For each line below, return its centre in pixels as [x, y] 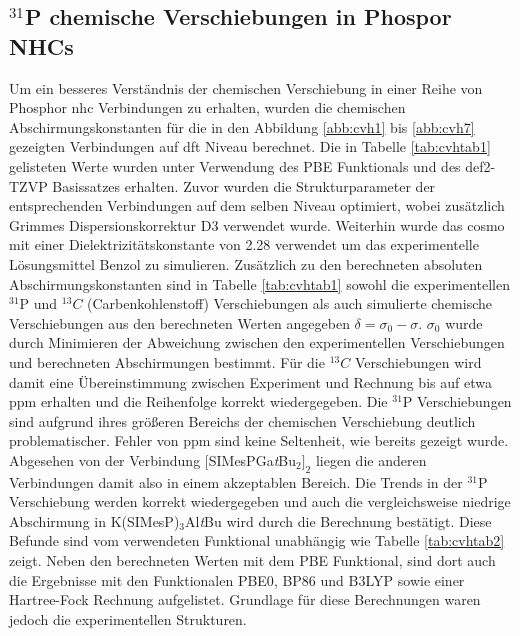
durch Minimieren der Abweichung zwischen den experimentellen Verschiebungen [257, 342]
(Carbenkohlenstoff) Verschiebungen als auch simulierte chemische [289, 303]
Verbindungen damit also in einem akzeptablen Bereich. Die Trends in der [236, 481]
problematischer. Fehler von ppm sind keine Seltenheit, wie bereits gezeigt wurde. [259, 440]
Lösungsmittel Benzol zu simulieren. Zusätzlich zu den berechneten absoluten [246, 263]
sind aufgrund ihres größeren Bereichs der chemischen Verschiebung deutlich [242, 420]
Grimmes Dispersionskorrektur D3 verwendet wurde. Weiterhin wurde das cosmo [257, 224]
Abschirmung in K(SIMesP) [94, 520]
